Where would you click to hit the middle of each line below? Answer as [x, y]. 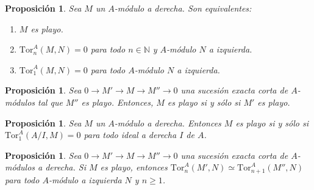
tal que [50, 102]
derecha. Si [66, 167]
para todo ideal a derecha [130, 135]
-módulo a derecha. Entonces [168, 122]
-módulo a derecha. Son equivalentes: [183, 8]
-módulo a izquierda [85, 179]
